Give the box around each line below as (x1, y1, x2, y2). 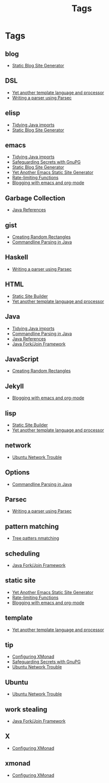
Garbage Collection (5, 194, 66, 202)
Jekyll (5, 382, 24, 390)
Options (5, 468, 30, 477)
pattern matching (5, 522, 59, 531)
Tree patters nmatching (12, 535, 59, 541)
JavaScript (5, 355, 39, 363)
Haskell (5, 253, 28, 261)
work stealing (5, 705, 48, 713)
